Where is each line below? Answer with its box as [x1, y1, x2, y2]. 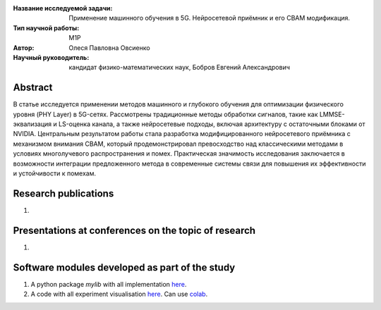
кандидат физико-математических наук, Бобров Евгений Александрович [68, 63, 291, 72]
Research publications [13, 187, 114, 199]
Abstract [13, 82, 53, 94]
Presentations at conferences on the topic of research [13, 224, 256, 236]
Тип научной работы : [13, 23, 80, 32]
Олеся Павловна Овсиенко [68, 43, 151, 52]
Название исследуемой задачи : [13, 4, 113, 12]
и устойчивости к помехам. [13, 169, 97, 178]
